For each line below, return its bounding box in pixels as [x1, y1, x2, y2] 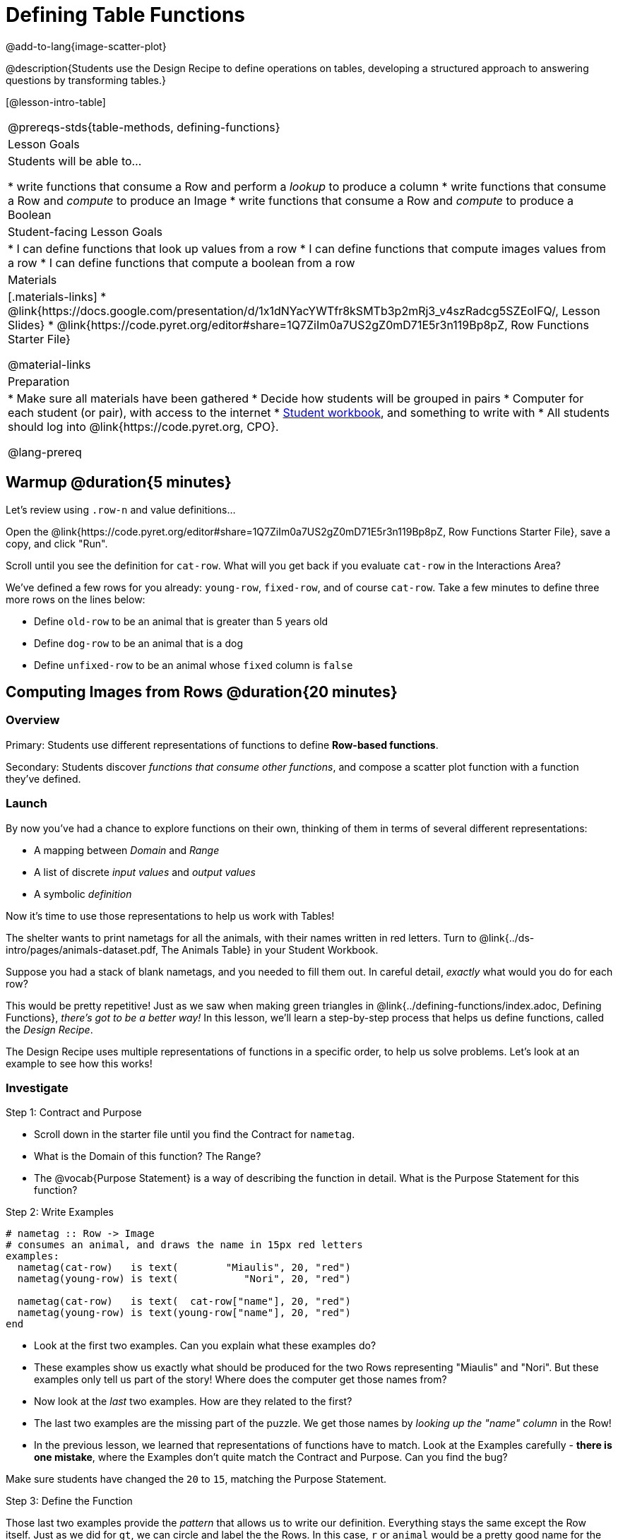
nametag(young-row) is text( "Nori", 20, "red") [17, 1273, 351, 1285]
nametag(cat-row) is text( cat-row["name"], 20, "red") [17, 1296, 351, 1308]
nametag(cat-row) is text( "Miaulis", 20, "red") [17, 1262, 351, 1274]
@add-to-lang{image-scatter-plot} [6, 40, 167, 52]
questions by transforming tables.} [6, 73, 166, 86]
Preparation [8, 374, 70, 389]
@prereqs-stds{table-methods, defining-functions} [8, 119, 280, 134]
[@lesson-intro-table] [6, 95, 106, 108]
